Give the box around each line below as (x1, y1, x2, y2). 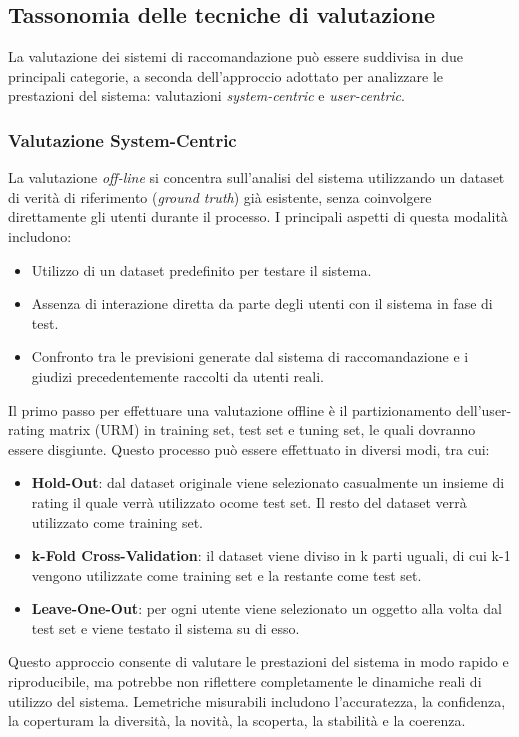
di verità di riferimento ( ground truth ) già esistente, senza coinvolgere (8, 186, 432, 207)
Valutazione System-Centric (8, 127, 237, 152)
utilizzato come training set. (31, 511, 204, 532)
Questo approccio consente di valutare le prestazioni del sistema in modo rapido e (8, 651, 509, 672)
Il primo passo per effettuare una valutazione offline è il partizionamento (8, 399, 452, 420)
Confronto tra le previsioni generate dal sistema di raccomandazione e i (31, 346, 469, 367)
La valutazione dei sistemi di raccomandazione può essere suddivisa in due (8, 46, 463, 67)
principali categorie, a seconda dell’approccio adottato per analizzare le (8, 65, 444, 86)
